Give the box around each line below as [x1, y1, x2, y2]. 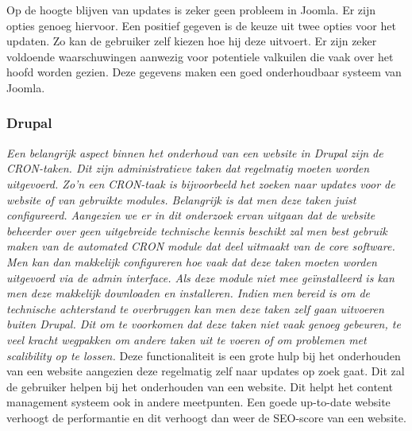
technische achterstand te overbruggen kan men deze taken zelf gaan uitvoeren [6, 300, 384, 316]
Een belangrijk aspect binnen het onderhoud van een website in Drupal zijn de [6, 144, 383, 161]
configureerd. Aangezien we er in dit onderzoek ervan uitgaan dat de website [6, 207, 375, 223]
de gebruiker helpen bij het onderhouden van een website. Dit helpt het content [6, 378, 393, 394]
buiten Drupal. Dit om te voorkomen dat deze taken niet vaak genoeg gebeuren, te [6, 316, 401, 332]
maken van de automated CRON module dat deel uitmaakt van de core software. [6, 238, 395, 254]
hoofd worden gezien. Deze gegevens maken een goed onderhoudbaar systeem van [6, 64, 402, 80]
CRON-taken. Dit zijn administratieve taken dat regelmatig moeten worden [6, 160, 370, 177]
